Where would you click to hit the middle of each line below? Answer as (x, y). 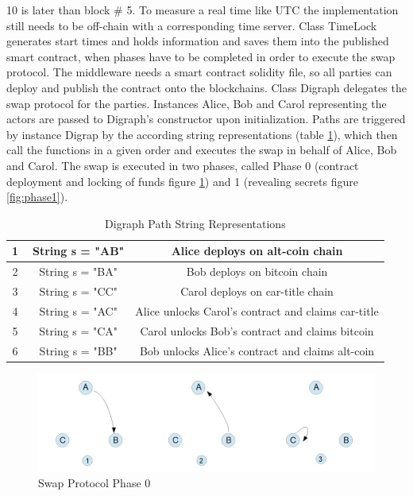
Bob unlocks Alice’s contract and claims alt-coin (257, 350)
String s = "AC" (78, 310)
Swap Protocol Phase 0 (95, 483)
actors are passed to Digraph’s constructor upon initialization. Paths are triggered (206, 119)
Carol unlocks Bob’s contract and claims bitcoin (257, 330)
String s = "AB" (78, 251)
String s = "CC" (78, 291)
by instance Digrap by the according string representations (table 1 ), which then (202, 134)
